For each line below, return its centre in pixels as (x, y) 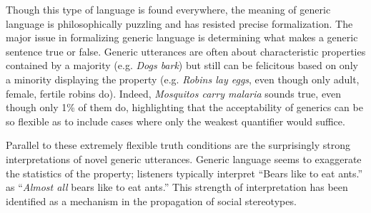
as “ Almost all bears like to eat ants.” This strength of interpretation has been (177, 187)
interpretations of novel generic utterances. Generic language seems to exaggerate (184, 159)
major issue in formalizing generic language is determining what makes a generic (182, 37)
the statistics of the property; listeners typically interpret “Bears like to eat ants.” (184, 173)
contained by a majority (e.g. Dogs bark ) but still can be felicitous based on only (182, 65)
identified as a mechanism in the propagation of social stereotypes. (151, 201)
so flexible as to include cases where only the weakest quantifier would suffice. (175, 121)
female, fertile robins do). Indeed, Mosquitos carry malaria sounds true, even (174, 93)
